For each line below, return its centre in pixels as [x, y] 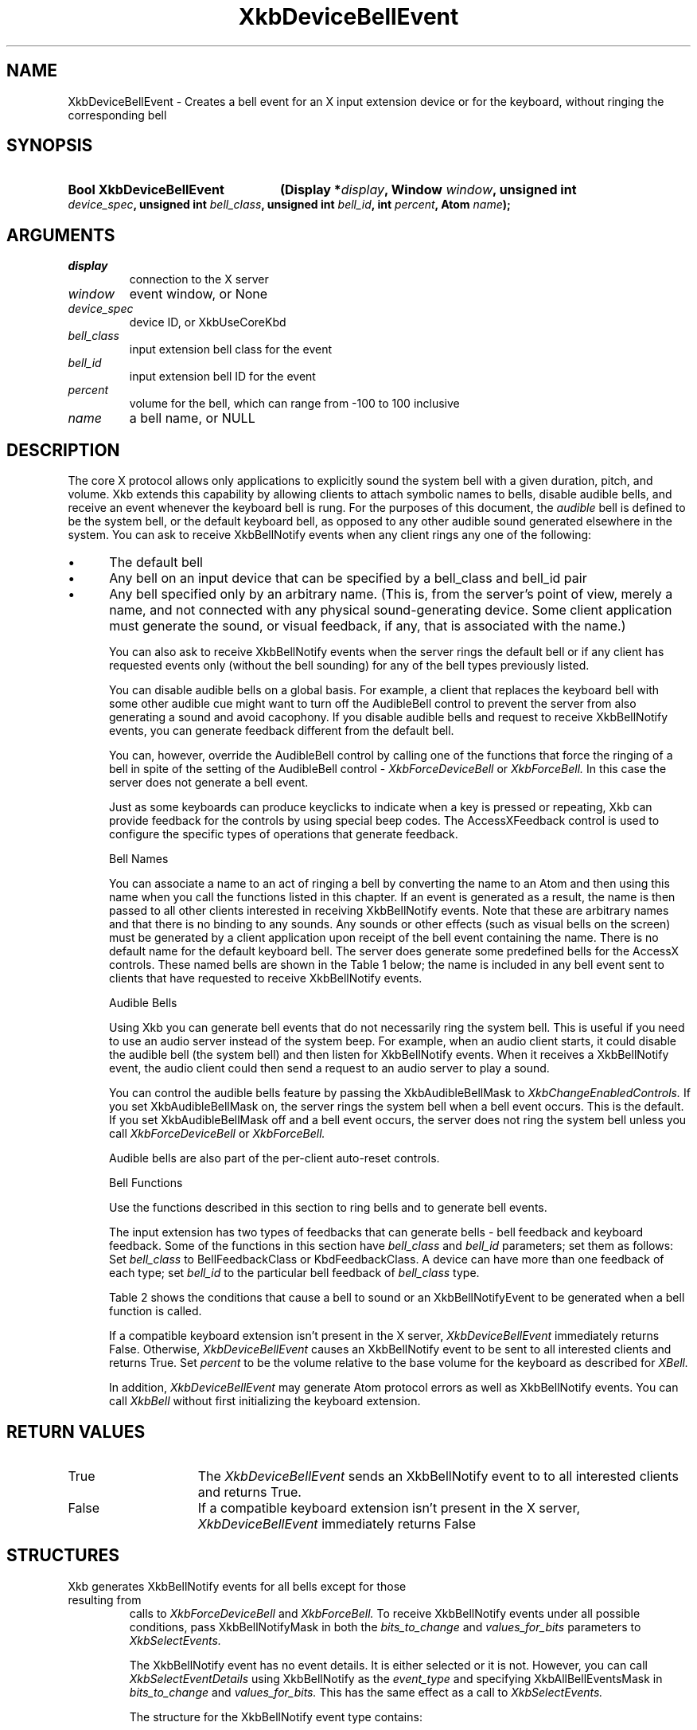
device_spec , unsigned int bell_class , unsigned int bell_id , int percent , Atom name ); [289, 205]
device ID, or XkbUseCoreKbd [208, 322]
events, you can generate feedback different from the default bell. [282, 731]
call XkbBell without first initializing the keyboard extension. [265, 1401]
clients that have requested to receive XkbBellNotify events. [266, 978]
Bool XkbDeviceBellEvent [146, 190]
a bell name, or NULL [192, 418]
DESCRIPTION [63, 450]
